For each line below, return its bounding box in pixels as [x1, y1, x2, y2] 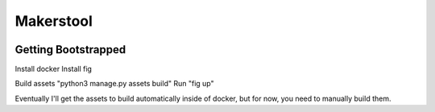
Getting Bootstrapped [14, 43, 126, 56]
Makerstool [14, 12, 93, 30]
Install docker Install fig [14, 64, 93, 74]
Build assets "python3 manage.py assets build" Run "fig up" [14, 79, 214, 89]
